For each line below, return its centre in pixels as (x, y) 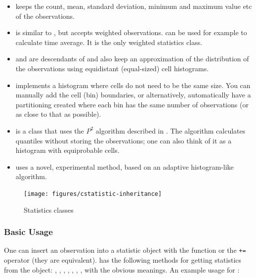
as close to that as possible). (58, 114)
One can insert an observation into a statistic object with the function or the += (125, 250)
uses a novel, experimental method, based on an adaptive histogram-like (125, 166)
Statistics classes (49, 209)
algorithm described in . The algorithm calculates (171, 130)
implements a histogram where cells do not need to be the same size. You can (133, 85)
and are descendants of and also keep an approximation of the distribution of (132, 59)
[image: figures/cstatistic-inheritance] (93, 194)
